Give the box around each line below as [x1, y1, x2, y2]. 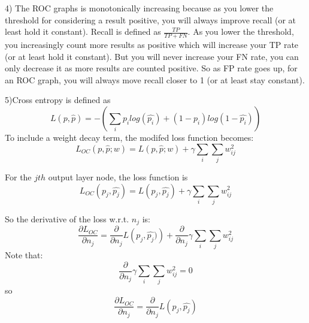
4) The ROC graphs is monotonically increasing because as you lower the [5, 2, 274, 14]
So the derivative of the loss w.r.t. [5, 212, 129, 225]
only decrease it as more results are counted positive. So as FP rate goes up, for [5, 62, 298, 74]
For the [5, 170, 32, 183]
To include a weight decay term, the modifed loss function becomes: [5, 131, 254, 143]
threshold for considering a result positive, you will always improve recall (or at [5, 13, 296, 26]
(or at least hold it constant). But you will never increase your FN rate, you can [5, 50, 299, 62]
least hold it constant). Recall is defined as [5, 25, 161, 38]
